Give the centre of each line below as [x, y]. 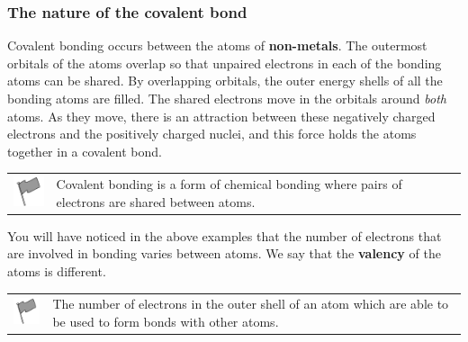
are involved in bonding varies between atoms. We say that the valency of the [224, 253]
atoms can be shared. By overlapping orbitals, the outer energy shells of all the [225, 81]
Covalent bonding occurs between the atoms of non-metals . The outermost [217, 45]
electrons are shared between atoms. [156, 201]
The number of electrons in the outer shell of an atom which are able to [251, 304]
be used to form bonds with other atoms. [166, 321]
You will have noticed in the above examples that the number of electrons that [225, 235]
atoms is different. [57, 271]
